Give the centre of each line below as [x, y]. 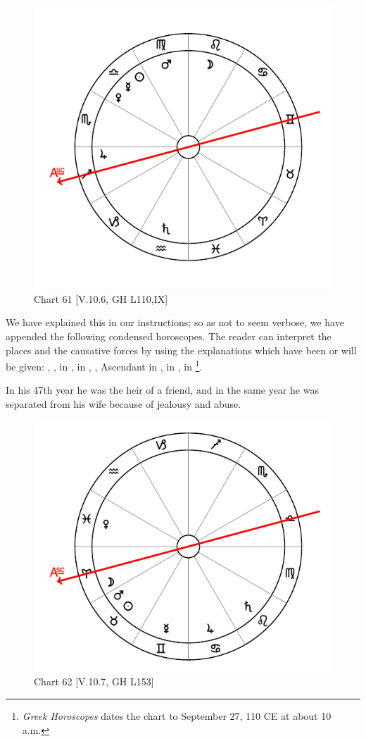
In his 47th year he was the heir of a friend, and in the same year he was [162, 390]
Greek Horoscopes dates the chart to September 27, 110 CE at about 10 [177, 715]
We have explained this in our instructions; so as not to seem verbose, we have [175, 322]
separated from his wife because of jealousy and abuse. [124, 403]
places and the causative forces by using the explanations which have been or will [181, 350]
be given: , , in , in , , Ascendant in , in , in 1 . [104, 365]
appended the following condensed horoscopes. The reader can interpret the [169, 336]
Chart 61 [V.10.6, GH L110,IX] [101, 298]
